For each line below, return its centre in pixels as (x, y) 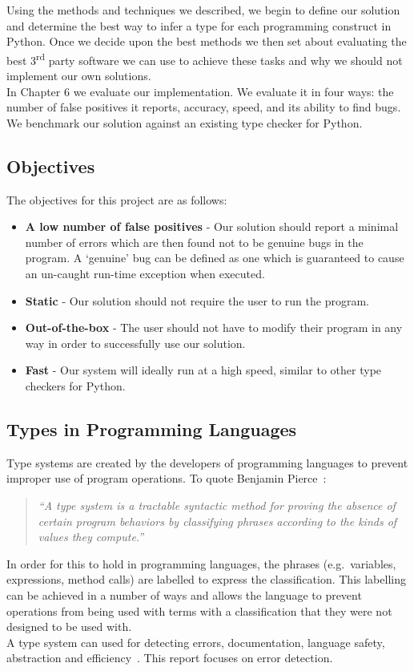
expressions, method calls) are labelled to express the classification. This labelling (206, 579)
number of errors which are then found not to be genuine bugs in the (194, 242)
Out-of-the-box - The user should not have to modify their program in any (214, 327)
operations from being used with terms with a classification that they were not (199, 610)
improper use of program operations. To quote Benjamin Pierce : (167, 478)
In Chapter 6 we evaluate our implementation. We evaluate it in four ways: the (200, 91)
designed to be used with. (69, 627)
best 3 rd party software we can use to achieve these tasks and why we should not (205, 59)
